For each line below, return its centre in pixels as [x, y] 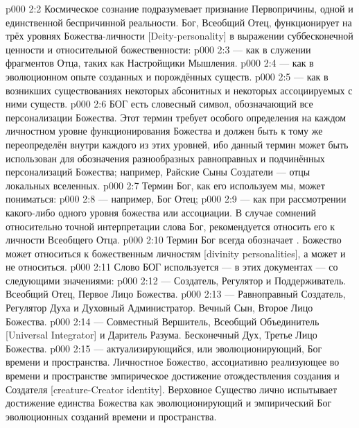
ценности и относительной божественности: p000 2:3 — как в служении [158, 49]
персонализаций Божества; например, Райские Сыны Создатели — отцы [158, 172]
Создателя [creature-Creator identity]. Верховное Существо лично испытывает [172, 389]
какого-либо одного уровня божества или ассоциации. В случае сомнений [161, 212]
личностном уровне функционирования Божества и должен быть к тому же [164, 131]
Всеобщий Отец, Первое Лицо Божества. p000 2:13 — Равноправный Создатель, [176, 294]
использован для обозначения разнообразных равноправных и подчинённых [165, 158]
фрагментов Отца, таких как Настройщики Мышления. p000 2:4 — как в [160, 63]
